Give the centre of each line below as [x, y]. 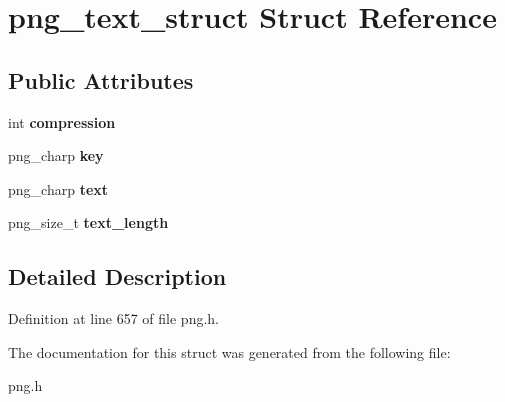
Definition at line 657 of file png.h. [114, 318]
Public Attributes [101, 79]
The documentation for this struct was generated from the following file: [229, 351]
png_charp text [58, 188]
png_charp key [56, 155]
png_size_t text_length [88, 222]
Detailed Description [117, 276]
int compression [62, 121]
